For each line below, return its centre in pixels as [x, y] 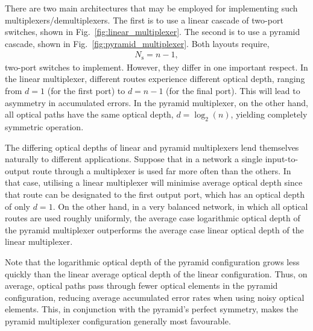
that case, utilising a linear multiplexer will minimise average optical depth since [154, 182]
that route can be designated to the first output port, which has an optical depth [155, 194]
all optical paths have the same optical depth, [89, 114]
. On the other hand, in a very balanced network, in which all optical [180, 206]
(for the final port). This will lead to [233, 91]
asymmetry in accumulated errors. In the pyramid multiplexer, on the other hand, [156, 102]
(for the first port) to [86, 91]
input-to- [282, 159]
